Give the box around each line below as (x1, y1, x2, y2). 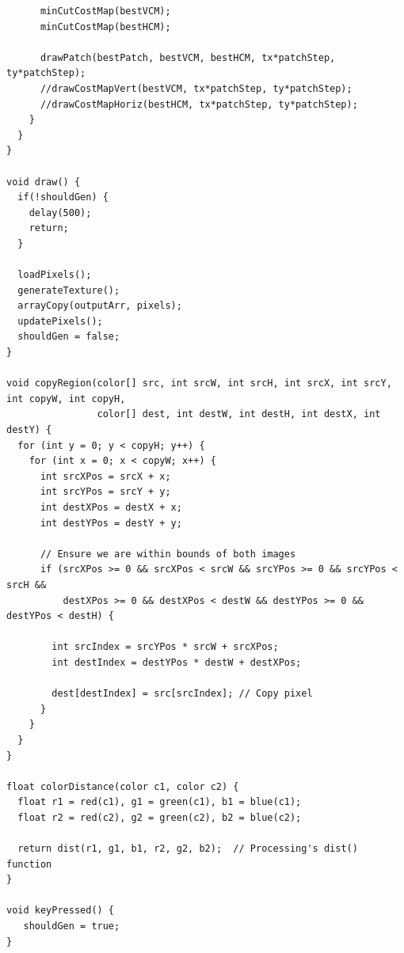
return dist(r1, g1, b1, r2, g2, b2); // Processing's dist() (17, 843, 358, 855)
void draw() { (6, 176, 81, 188)
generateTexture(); (17, 284, 120, 296)
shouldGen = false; (17, 331, 120, 343)
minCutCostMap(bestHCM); (40, 21, 171, 32)
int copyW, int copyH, (6, 393, 126, 404)
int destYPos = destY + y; (40, 517, 182, 529)
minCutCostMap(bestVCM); (40, 6, 171, 17)
